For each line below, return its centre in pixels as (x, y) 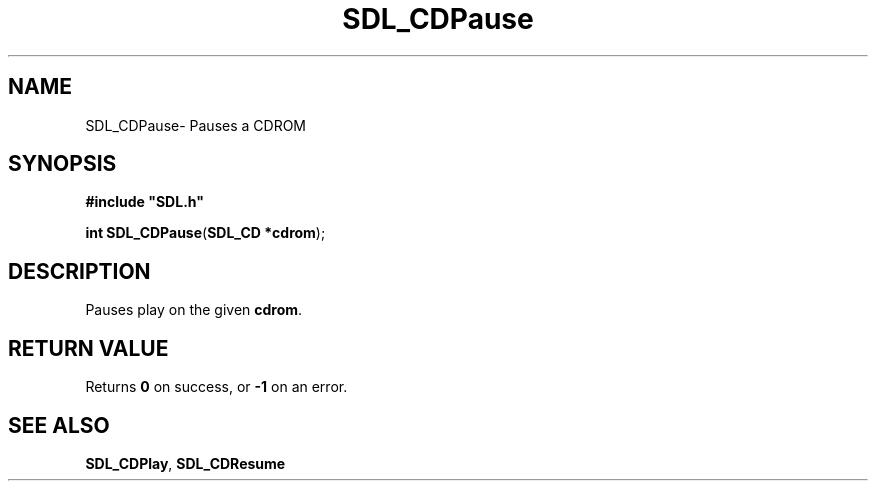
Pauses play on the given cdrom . (194, 310)
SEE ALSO (59, 425)
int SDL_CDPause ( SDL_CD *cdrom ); (205, 233)
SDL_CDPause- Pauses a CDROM (196, 125)
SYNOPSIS (62, 164)
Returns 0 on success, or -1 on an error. (216, 387)
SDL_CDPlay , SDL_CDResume (185, 463)
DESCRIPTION (79, 271)
